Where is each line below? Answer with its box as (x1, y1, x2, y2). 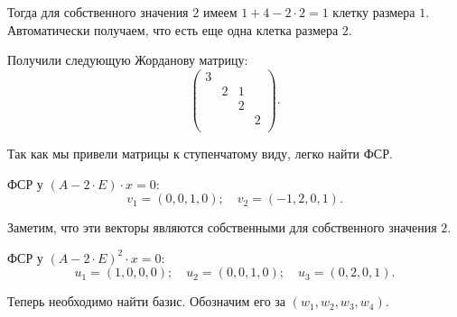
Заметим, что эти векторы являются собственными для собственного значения (7, 218, 437, 237)
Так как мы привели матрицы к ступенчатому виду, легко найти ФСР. (7, 144, 393, 162)
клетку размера (332, 3, 415, 21)
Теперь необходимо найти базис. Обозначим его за (7, 292, 286, 311)
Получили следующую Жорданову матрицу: (7, 50, 248, 69)
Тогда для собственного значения (7, 3, 189, 21)
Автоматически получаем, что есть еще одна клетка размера (7, 20, 339, 39)
